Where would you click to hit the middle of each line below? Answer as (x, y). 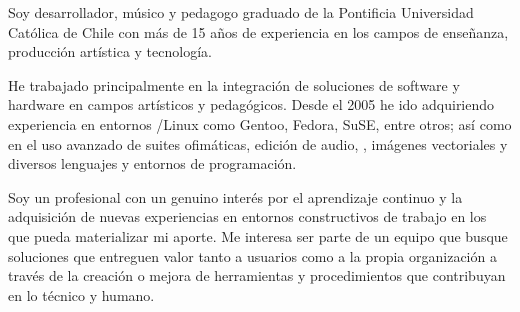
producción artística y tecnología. (110, 51)
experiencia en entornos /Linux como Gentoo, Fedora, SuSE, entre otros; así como (260, 123)
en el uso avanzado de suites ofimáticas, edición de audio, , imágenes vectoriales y (258, 143)
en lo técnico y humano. (81, 294)
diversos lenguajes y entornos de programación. (152, 163)
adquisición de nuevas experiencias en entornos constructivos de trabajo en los (247, 216)
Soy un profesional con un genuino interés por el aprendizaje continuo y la (235, 196)
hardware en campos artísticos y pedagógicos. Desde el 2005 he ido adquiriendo (251, 104)
